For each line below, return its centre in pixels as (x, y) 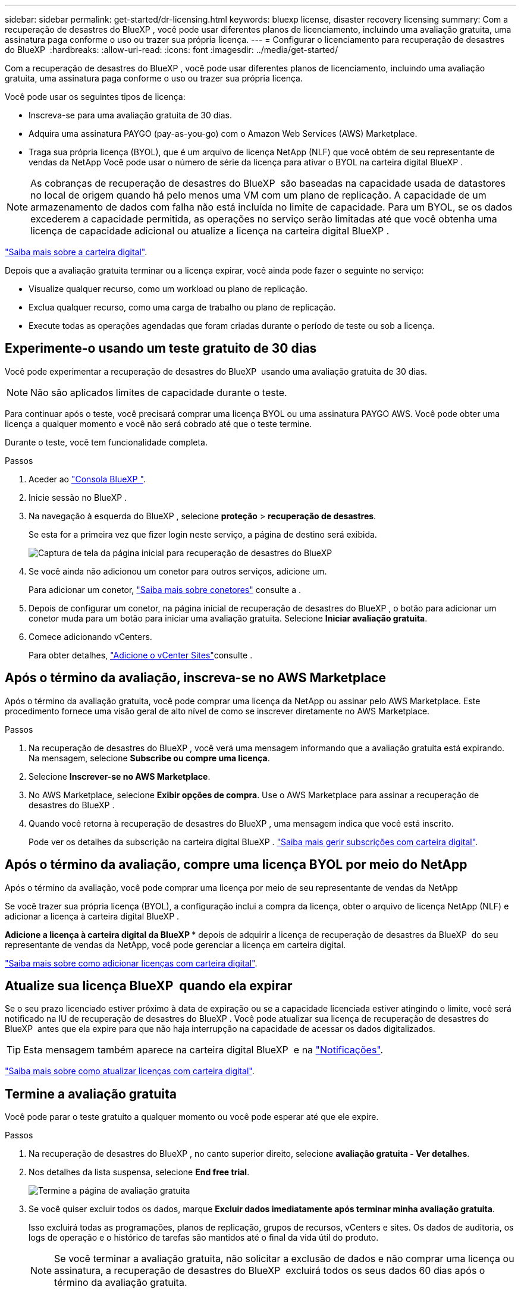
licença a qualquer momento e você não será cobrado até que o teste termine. (159, 423)
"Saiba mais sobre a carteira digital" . (76, 252)
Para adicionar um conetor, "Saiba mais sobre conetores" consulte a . (165, 589)
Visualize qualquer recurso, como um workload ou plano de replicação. (168, 289)
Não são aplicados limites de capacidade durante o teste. (159, 392)
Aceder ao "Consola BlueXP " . (87, 479)
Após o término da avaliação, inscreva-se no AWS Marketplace (195, 678)
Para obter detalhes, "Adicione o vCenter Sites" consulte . (141, 655)
